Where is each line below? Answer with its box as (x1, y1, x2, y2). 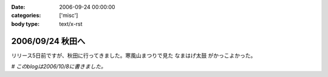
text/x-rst (59, 20, 83, 27)
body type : (11, 20, 39, 27)
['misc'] (59, 12, 78, 19)
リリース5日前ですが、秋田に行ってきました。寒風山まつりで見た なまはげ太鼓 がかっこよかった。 (11, 52, 256, 59)
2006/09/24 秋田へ (11, 36, 86, 46)
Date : (11, 4, 26, 10)
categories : (11, 12, 41, 19)
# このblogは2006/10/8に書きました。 (11, 63, 106, 70)
